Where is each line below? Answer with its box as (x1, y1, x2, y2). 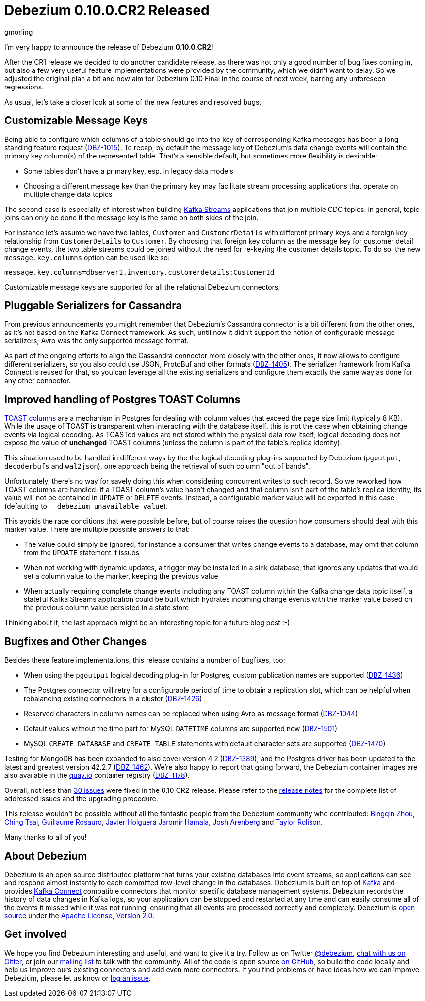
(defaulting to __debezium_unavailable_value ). (4, 502, 168, 510)
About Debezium (4, 849, 87, 862)
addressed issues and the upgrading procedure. (4, 794, 158, 803)
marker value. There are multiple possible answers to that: (4, 525, 190, 534)
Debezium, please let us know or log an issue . (4, 973, 151, 982)
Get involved (4, 928, 67, 941)
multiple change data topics (24, 190, 113, 198)
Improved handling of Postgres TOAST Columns (4, 393, 241, 405)
